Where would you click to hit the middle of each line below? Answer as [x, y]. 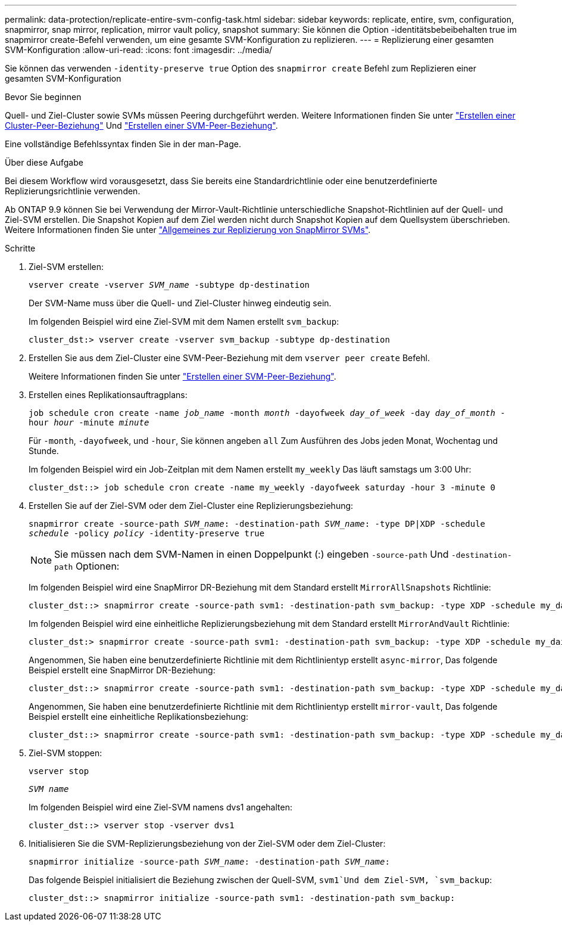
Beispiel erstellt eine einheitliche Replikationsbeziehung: [138, 717]
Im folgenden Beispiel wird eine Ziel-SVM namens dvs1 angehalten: [160, 807]
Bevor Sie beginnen [43, 97]
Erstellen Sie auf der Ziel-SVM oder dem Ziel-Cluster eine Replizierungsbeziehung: [191, 506]
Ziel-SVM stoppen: [65, 753]
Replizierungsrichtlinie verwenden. [73, 191]
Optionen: [97, 566]
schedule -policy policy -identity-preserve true [147, 533]
